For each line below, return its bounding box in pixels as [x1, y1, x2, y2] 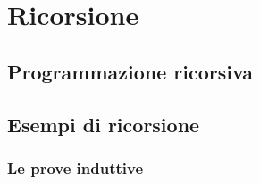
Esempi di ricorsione [7, 110, 200, 138]
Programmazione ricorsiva [7, 57, 254, 85]
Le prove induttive [7, 156, 144, 179]
